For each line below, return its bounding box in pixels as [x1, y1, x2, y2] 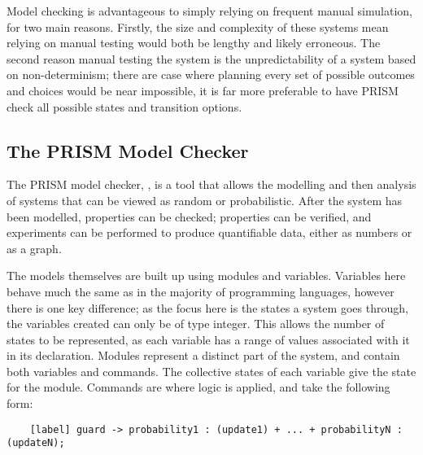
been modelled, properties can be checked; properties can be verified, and [7, 208, 372, 225]
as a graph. [7, 239, 62, 256]
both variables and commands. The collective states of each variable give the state [7, 362, 416, 379]
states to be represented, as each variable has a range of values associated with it [7, 330, 410, 348]
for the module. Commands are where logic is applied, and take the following [7, 378, 390, 396]
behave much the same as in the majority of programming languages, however [7, 282, 395, 300]
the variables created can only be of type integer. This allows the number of [7, 315, 385, 332]
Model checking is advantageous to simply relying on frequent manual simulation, [7, 2, 412, 19]
